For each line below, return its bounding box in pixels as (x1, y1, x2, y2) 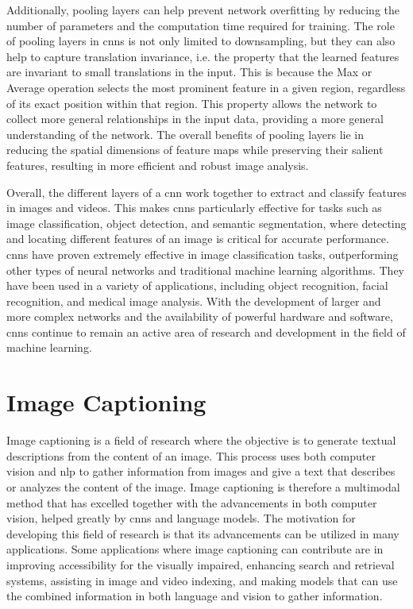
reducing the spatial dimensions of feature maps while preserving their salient (6, 141, 384, 158)
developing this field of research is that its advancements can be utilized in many (6, 525, 399, 542)
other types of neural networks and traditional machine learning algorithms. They (6, 261, 405, 278)
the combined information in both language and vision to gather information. (6, 588, 383, 604)
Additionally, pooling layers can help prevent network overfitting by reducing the (6, 2, 399, 17)
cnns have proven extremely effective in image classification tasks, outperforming (6, 245, 399, 262)
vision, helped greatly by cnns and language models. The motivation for (6, 510, 356, 526)
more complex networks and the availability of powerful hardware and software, (6, 308, 393, 325)
